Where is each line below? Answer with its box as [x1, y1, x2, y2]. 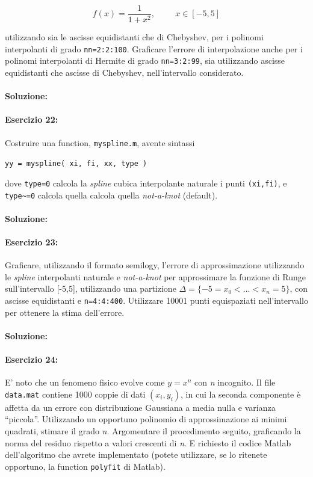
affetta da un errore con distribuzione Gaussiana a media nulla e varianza [5, 401, 276, 413]
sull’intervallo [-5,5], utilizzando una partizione [5, 282, 176, 295]
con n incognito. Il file [194, 376, 276, 389]
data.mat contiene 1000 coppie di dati [5, 387, 146, 400]
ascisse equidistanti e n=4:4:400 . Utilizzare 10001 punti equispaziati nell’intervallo [5, 294, 308, 306]
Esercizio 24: [5, 352, 58, 365]
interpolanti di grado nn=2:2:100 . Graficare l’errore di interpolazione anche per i [5, 42, 303, 55]
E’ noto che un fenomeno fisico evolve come [5, 376, 165, 389]
